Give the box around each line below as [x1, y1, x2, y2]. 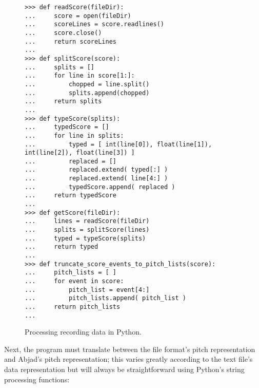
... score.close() [25, 29, 102, 36]
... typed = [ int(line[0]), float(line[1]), [25, 140, 212, 148]
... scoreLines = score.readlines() [25, 21, 165, 28]
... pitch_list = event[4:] [25, 286, 150, 293]
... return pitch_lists [25, 303, 121, 310]
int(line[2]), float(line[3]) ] [25, 149, 135, 157]
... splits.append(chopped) [25, 89, 150, 97]
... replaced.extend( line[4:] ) [25, 175, 168, 182]
